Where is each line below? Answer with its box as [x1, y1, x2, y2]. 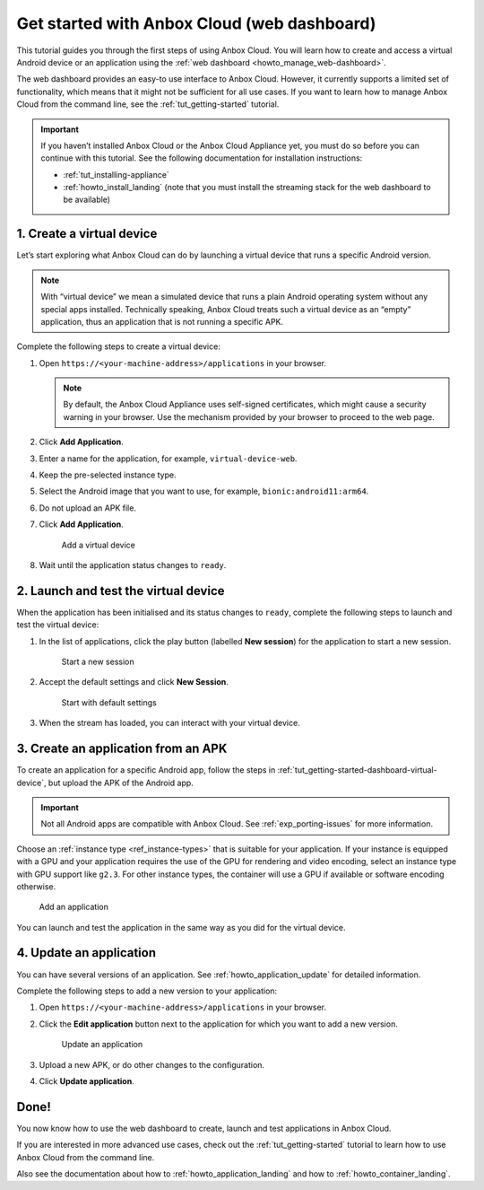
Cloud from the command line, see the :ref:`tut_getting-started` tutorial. [16, 99, 280, 109]
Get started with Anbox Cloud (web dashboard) [16, 13, 376, 33]
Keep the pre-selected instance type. [39, 469, 177, 480]
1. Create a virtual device [16, 226, 158, 241]
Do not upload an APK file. [39, 503, 136, 513]
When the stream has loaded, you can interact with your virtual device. [39, 718, 300, 729]
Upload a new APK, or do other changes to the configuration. [39, 1059, 264, 1070]
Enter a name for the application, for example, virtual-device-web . [39, 453, 298, 464]
